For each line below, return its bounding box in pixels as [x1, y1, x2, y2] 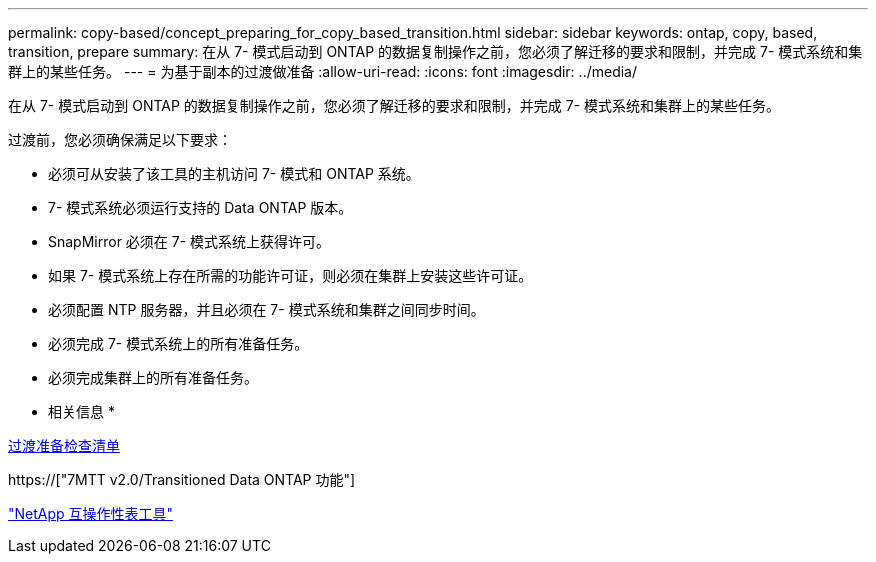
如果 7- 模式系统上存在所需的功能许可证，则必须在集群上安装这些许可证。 [48, 267, 533, 284]
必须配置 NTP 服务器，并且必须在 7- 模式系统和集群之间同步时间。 [48, 301, 485, 318]
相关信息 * [48, 403, 115, 420]
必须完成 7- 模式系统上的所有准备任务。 [48, 335, 309, 352]
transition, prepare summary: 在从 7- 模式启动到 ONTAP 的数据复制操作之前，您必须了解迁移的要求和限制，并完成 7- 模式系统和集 [8, 43, 863, 60]
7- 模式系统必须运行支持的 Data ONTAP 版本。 [48, 199, 353, 216]
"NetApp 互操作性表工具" [8, 505, 174, 522]
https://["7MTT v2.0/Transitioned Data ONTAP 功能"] [8, 471, 356, 488]
